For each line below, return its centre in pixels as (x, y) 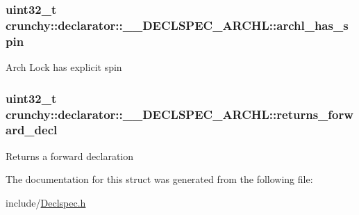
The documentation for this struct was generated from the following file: (159, 179)
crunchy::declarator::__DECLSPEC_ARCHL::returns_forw (179, 114)
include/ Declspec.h (46, 202)
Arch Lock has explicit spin (64, 67)
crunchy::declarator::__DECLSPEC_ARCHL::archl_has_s (177, 25)
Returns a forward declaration (70, 156)
